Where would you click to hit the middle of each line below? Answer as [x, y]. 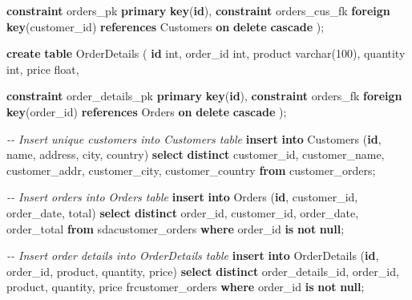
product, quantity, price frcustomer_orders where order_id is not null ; [186, 287]
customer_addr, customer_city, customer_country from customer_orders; [191, 170]
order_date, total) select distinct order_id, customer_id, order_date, [183, 212]
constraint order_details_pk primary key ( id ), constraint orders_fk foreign [204, 96]
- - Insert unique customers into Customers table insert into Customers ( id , [194, 138]
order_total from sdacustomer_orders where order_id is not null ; [176, 228]
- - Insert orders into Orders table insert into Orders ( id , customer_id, [182, 197]
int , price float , [43, 69]
